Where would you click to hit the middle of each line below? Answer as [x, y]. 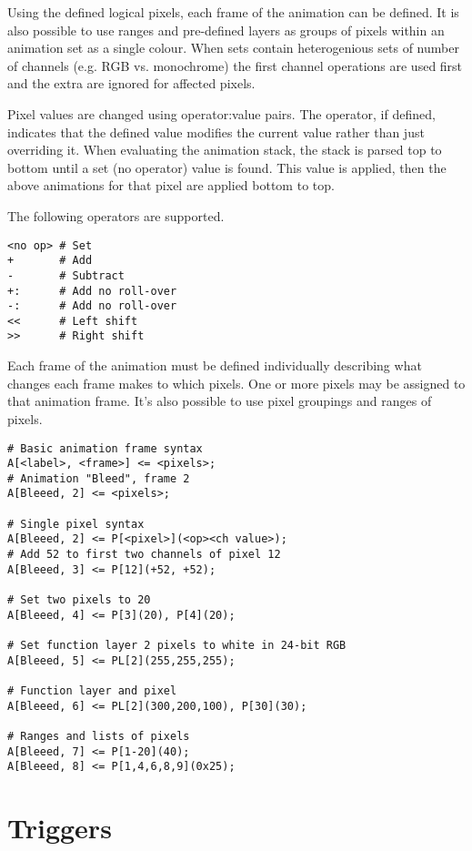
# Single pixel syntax [76, 524]
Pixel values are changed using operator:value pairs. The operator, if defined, [221, 113]
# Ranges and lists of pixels [99, 736]
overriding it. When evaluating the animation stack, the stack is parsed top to [225, 150]
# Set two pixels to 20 [79, 600]
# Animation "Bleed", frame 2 [99, 478]
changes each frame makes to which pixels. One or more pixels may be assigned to [236, 383]
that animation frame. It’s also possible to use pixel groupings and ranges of [220, 401]
